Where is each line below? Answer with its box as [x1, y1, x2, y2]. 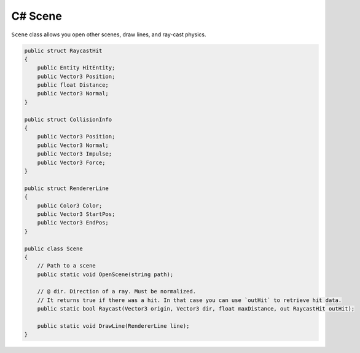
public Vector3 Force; [37, 159, 106, 166]
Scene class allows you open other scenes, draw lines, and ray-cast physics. [11, 31, 206, 38]
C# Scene [11, 9, 63, 23]
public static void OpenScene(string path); [37, 271, 174, 278]
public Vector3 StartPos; [37, 210, 115, 218]
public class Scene [24, 245, 83, 252]
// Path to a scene [37, 262, 96, 269]
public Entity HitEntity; [37, 65, 115, 71]
